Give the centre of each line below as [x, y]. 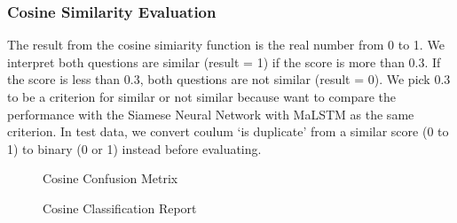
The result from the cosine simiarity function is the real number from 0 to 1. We [226, 45]
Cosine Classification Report [120, 208]
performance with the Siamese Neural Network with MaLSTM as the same [211, 114]
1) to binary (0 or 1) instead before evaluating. [134, 148]
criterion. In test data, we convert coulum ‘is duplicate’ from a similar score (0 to [228, 131]
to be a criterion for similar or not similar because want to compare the [201, 96]
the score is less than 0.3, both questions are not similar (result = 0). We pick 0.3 [229, 79]
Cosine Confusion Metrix [110, 178]
